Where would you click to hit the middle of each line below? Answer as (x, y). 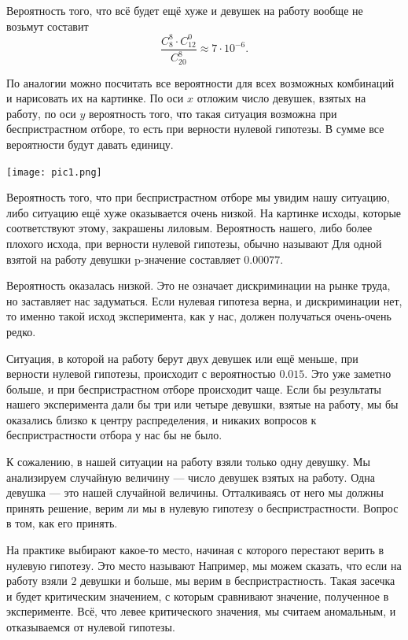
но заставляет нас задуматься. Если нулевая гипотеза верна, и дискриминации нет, (204, 300)
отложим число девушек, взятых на (281, 98)
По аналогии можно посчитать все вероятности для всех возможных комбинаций (200, 82)
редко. (21, 331)
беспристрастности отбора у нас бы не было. (114, 435)
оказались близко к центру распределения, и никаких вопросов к (162, 419)
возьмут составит (48, 26)
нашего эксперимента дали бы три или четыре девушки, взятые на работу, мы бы (202, 404)
